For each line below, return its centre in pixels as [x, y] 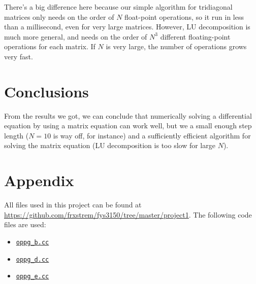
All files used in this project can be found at [73, 205]
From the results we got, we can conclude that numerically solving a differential [128, 115]
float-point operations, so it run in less [184, 16]
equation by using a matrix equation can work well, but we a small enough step [128, 126]
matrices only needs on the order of [59, 16]
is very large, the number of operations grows [176, 46]
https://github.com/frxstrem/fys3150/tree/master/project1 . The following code [128, 214]
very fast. [19, 56]
